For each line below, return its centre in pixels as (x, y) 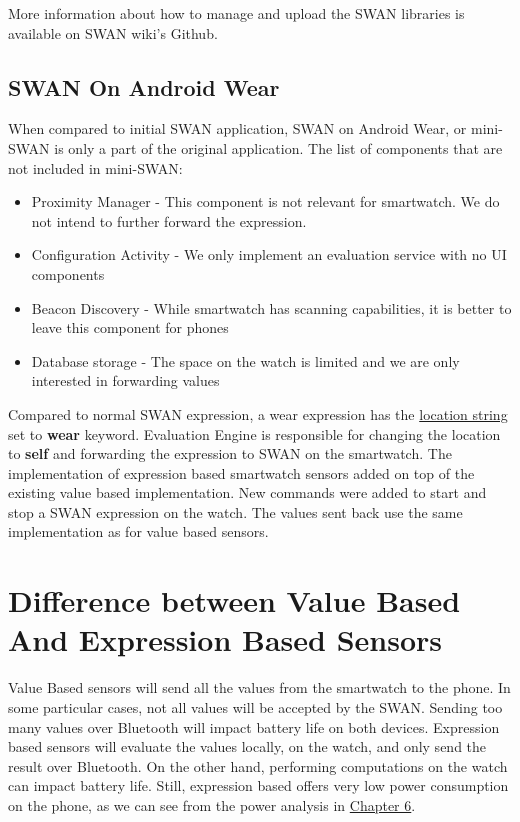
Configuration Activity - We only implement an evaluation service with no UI (269, 254)
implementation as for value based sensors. (138, 531)
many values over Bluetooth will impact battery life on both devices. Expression (254, 726)
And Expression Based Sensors (225, 639)
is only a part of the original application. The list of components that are (278, 147)
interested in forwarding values (125, 380)
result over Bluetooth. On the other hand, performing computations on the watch (258, 765)
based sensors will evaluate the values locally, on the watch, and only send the (247, 746)
